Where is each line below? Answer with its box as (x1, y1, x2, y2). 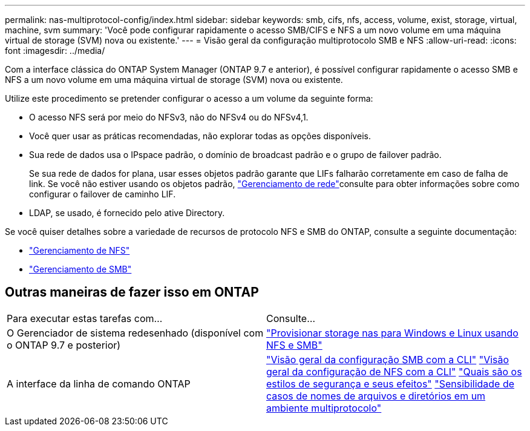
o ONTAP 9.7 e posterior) (7, 338, 121, 351)
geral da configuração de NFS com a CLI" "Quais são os (266, 365, 522, 378)
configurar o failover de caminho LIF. (29, 189, 176, 199)
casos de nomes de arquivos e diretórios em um (266, 389, 486, 402)
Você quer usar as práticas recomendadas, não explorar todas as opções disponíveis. (29, 131, 371, 141)
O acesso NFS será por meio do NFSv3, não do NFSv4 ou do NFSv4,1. (29, 112, 309, 122)
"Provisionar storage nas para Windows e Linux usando (266, 326, 519, 339)
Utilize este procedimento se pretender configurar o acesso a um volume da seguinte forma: (5, 93, 373, 104)
